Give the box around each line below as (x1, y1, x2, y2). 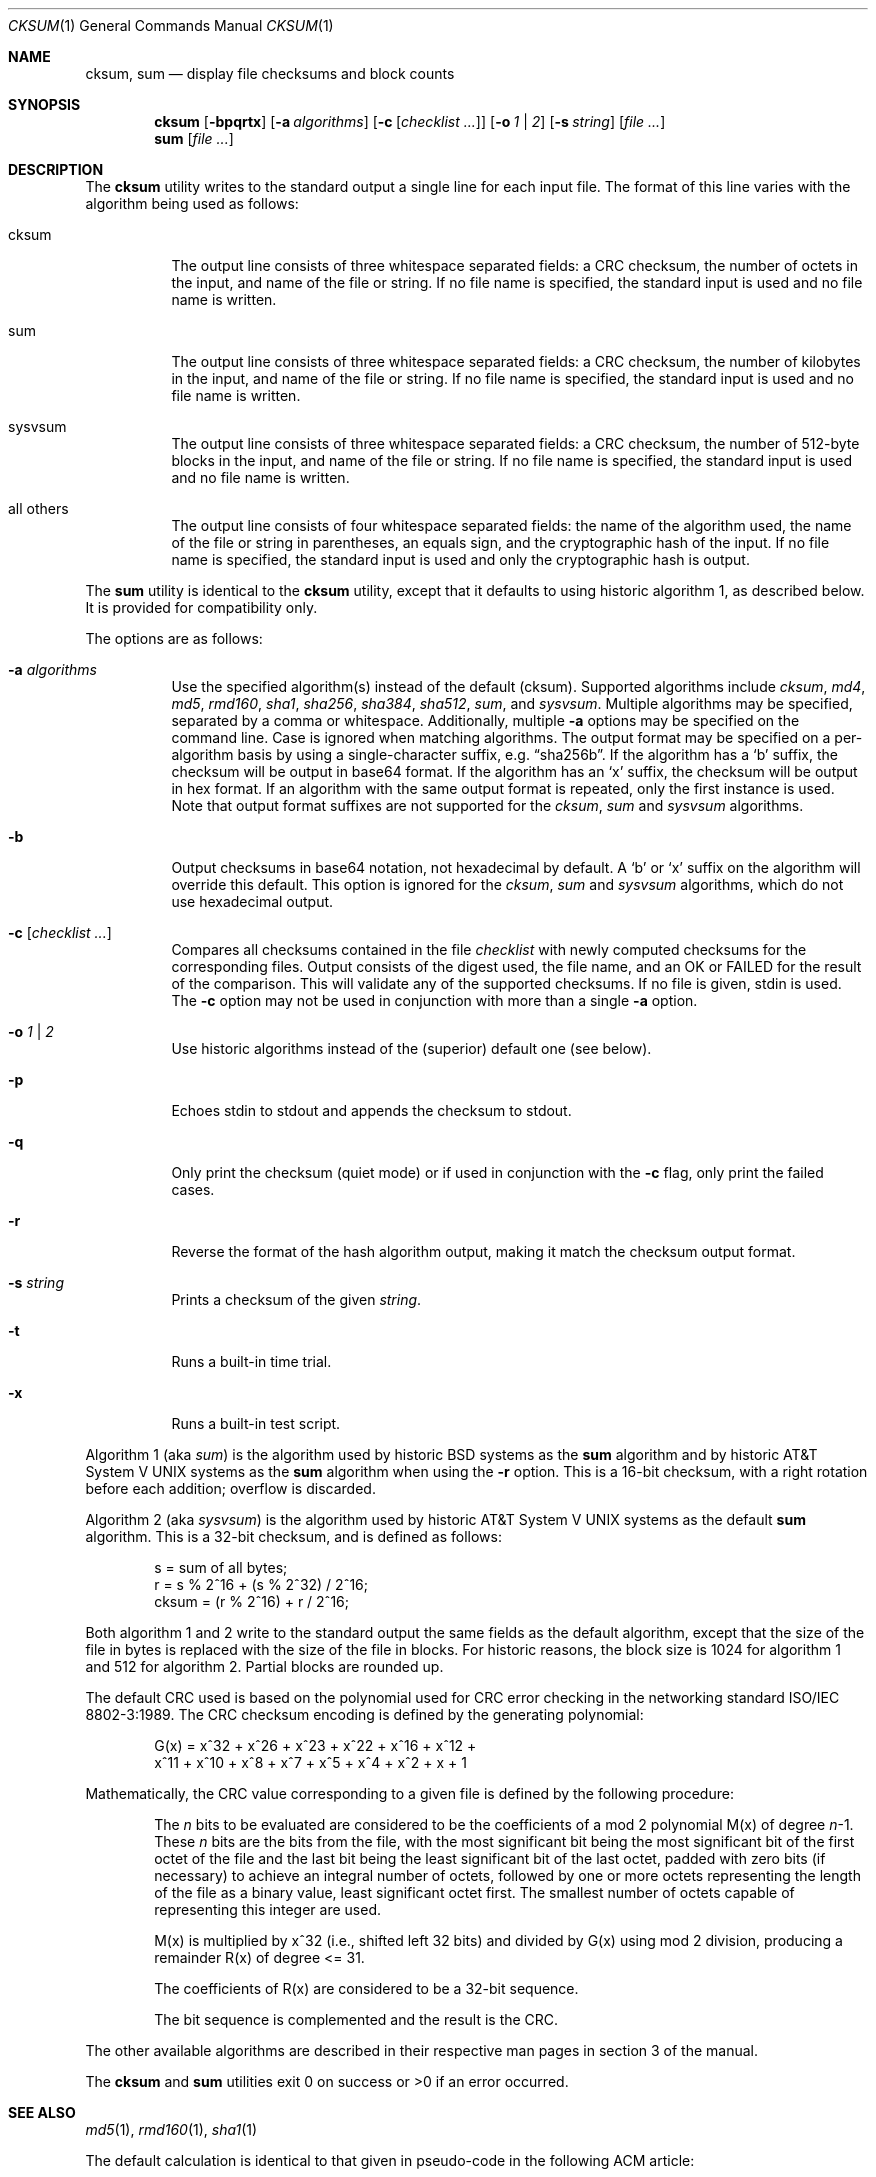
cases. (171, 1181, 215, 1198)
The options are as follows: (85, 630, 263, 647)
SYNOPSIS (8, 96, 81, 113)
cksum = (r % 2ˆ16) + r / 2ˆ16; (154, 1593, 349, 1610)
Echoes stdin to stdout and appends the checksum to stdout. (171, 1102, 572, 1119)
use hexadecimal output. (171, 893, 334, 910)
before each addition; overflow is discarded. (85, 1480, 376, 1497)
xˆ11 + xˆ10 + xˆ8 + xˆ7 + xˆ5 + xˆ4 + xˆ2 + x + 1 (154, 1754, 467, 1771)
